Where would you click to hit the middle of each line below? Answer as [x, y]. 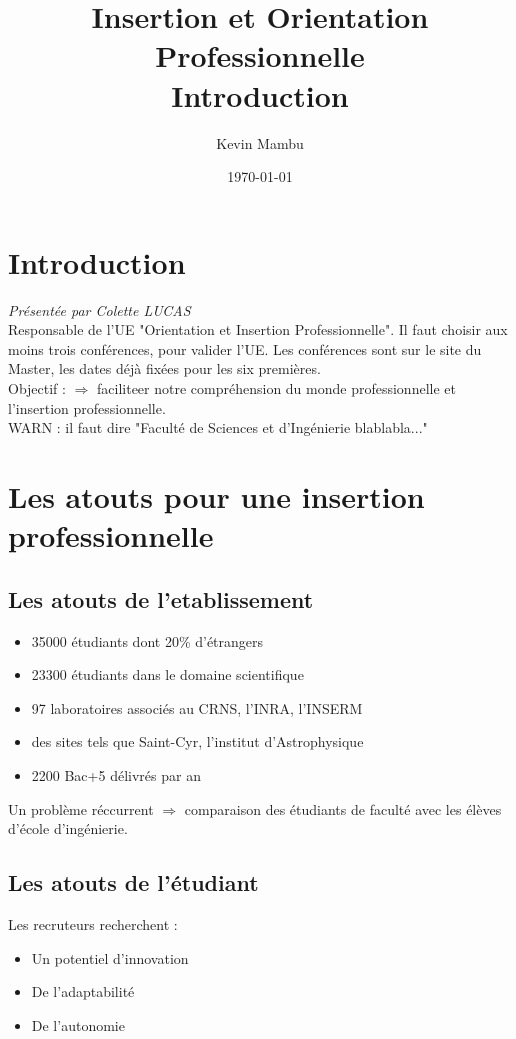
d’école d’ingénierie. [68, 828]
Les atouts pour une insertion [216, 495]
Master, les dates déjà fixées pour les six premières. [164, 368]
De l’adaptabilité [83, 991]
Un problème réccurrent [81, 808]
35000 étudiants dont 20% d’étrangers [147, 640]
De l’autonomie [78, 1024]
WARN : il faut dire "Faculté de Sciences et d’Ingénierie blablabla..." [218, 427]
